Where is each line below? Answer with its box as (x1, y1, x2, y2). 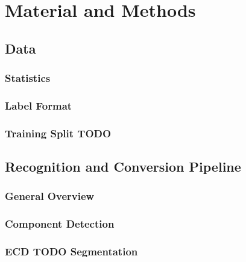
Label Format (5, 98, 72, 113)
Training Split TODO (5, 125, 112, 140)
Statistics (5, 70, 51, 86)
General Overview (5, 189, 95, 204)
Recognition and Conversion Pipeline (5, 157, 241, 176)
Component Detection (5, 216, 115, 231)
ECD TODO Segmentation (5, 244, 138, 259)
